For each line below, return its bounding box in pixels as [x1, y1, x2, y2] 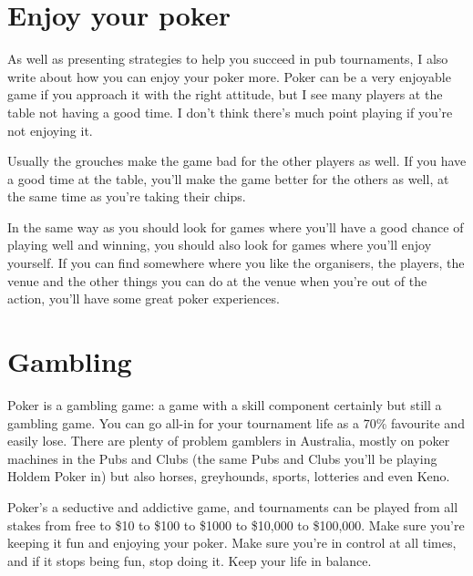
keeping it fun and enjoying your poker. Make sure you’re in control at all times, [7, 533, 457, 552]
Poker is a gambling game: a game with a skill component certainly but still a [7, 395, 442, 414]
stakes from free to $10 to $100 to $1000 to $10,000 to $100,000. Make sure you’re [7, 515, 465, 534]
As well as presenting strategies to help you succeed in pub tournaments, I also [7, 49, 448, 68]
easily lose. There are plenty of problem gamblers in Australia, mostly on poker [7, 431, 450, 450]
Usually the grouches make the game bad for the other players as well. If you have [7, 151, 467, 170]
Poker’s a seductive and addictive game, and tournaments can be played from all [7, 497, 458, 516]
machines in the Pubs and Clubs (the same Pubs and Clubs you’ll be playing [7, 448, 437, 468]
